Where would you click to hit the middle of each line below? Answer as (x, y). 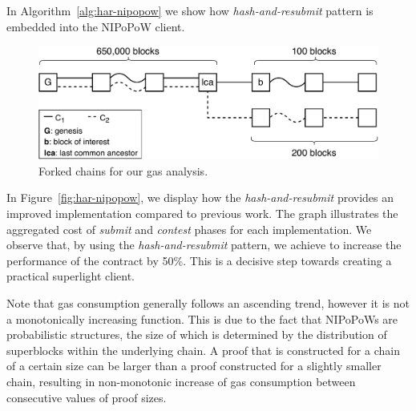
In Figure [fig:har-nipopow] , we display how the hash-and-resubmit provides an (200, 197)
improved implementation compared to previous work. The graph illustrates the (202, 213)
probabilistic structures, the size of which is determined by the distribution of (197, 334)
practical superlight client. (71, 276)
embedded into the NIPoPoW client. (96, 26)
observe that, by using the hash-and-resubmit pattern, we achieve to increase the (204, 245)
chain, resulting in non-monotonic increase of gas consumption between (181, 381)
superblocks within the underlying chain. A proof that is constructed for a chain (203, 350)
